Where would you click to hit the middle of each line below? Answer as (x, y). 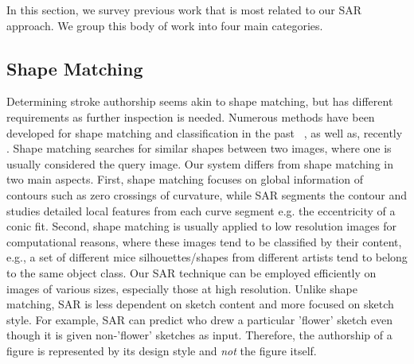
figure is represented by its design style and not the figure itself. (162, 350)
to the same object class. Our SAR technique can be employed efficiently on (191, 272)
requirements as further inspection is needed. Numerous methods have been (191, 116)
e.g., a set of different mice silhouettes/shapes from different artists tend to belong (207, 257)
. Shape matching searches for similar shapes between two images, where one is (199, 148)
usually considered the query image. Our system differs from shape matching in (200, 163)
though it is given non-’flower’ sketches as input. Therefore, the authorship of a (199, 335)
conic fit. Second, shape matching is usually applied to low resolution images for (202, 226)
